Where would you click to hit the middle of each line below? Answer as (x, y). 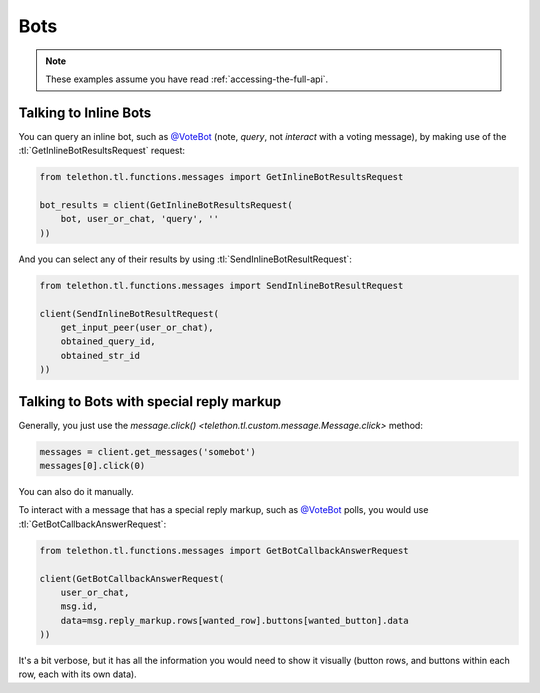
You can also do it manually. (76, 491)
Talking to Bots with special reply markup (150, 401)
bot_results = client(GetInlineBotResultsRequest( (166, 205)
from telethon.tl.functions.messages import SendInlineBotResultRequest (221, 285)
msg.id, (79, 606)
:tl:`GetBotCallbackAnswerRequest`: (92, 524)
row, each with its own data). (77, 674)
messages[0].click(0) (92, 465)
